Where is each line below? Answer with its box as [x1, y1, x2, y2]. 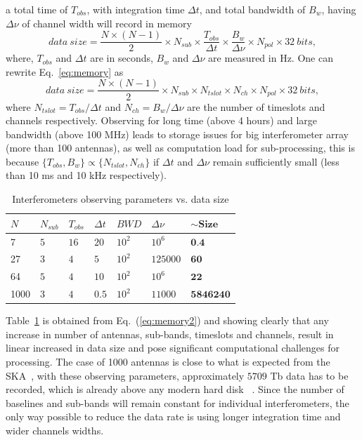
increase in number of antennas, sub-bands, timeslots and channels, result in [6, 326, 334, 341]
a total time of [6, 2, 68, 16]
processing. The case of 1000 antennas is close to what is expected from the [6, 354, 330, 368]
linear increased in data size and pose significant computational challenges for [6, 340, 340, 355]
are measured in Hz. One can [208, 51, 333, 65]
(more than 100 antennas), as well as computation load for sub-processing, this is [6, 140, 355, 155]
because [6, 154, 39, 168]
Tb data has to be [270, 368, 349, 382]
